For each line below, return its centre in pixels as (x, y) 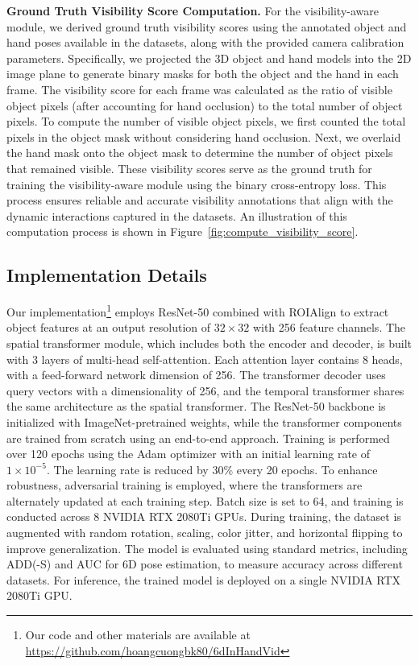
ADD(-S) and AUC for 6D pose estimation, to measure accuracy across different (205, 564)
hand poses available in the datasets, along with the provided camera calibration (205, 42)
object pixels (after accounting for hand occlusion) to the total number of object (205, 105)
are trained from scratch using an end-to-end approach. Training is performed (198, 438)
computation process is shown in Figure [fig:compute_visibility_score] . (183, 231)
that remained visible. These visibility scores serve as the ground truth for (189, 168)
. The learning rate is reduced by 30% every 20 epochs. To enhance (212, 469)
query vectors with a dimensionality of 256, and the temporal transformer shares (205, 390)
